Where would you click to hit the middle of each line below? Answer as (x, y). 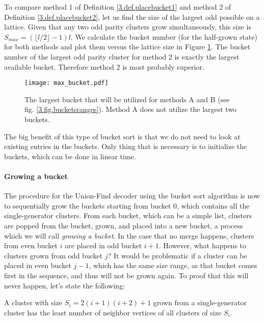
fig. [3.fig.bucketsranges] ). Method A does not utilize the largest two (131, 109)
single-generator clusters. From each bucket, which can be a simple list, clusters (128, 215)
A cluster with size (33, 302)
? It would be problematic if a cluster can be (177, 255)
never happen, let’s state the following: (65, 285)
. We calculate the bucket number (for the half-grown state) (164, 36)
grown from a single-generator (200, 302)
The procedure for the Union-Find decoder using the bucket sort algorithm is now (132, 196)
